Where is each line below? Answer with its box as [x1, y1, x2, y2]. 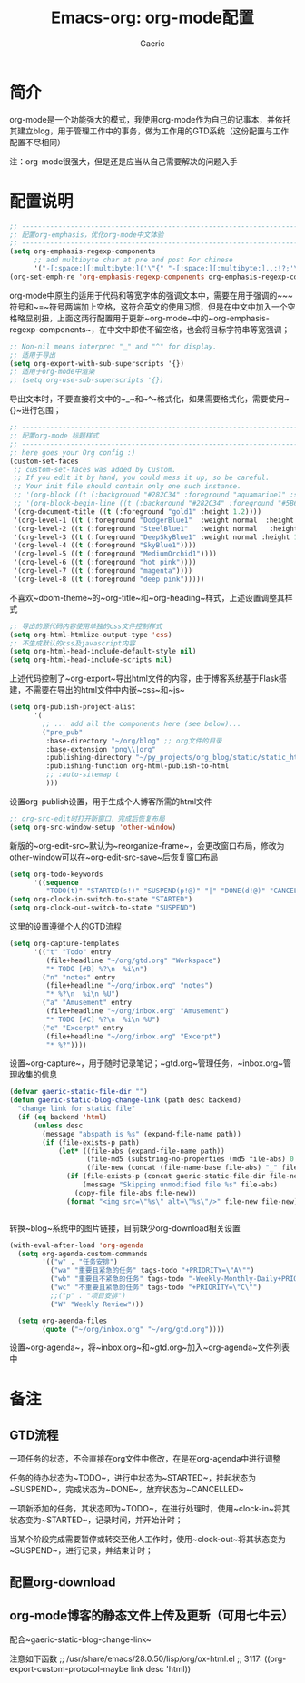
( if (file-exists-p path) [42, 1137, 141, 1147]
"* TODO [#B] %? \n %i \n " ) [45, 964, 148, 973]
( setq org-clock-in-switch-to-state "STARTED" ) [9, 895, 193, 904]
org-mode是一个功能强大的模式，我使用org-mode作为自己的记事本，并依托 [9, 113, 291, 124]
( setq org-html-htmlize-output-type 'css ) [9, 630, 172, 639]
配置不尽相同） [9, 136, 65, 147]
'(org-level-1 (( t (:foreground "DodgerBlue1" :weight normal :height [13, 516, 295, 525]
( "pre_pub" [42, 727, 84, 737]
